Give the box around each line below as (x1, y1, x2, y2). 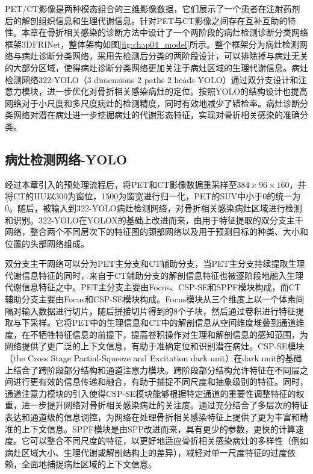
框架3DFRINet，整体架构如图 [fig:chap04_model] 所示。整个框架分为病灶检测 (5, 37, 299, 50)
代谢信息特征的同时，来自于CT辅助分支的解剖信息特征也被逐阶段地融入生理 (5, 269, 304, 281)
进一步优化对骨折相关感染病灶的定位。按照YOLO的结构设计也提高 (46, 85, 308, 98)
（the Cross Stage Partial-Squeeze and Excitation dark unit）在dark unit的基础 (5, 352, 302, 364)
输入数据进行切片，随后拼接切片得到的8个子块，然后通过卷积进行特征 (21, 304, 296, 317)
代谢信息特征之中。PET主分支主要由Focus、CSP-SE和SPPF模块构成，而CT (5, 281, 301, 293)
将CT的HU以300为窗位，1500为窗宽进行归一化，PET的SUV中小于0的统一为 (5, 190, 301, 202)
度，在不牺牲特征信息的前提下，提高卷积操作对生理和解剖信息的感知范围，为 (5, 328, 308, 340)
